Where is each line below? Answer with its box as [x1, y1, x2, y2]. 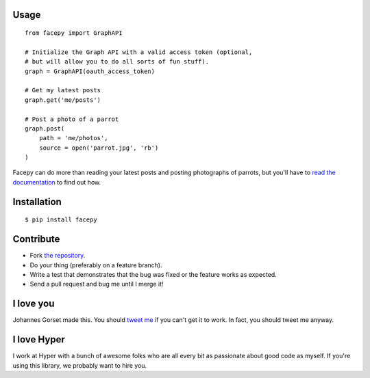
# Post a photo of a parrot [25, 115, 119, 123]
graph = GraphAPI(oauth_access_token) [25, 67, 156, 75]
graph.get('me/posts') [25, 96, 101, 104]
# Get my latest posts [25, 86, 101, 94]
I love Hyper [12, 334, 65, 345]
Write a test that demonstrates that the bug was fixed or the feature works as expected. [29, 270, 277, 278]
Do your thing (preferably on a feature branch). [29, 260, 162, 269]
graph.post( [25, 124, 65, 133]
